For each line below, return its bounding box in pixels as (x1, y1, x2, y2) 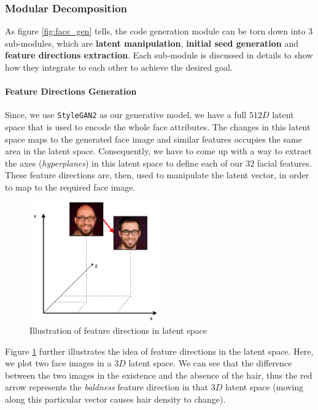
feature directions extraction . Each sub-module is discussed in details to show (5, 49, 313, 61)
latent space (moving (225, 380, 304, 393)
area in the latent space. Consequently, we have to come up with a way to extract (5, 144, 312, 157)
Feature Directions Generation (5, 85, 137, 98)
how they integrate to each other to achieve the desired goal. (5, 61, 233, 73)
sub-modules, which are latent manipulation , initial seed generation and (5, 36, 298, 49)
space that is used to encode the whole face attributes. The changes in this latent (5, 120, 311, 133)
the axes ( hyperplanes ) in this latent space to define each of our (5, 156, 243, 169)
